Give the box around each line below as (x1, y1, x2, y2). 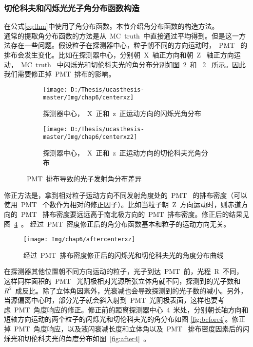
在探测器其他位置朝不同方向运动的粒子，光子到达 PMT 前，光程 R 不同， (4, 266, 243, 276)
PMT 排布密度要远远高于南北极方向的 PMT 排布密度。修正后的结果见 (20, 209, 250, 219)
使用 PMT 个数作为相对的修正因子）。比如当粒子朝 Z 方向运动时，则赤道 (4, 199, 241, 210)
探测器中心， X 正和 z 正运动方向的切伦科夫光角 (43, 148, 201, 157)
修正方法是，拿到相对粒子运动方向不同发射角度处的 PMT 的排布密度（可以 (4, 190, 248, 200)
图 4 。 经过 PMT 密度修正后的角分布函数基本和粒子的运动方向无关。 (4, 218, 231, 229)
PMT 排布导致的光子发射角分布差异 (26, 173, 142, 184)
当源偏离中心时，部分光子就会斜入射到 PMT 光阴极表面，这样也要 (4, 295, 218, 305)
